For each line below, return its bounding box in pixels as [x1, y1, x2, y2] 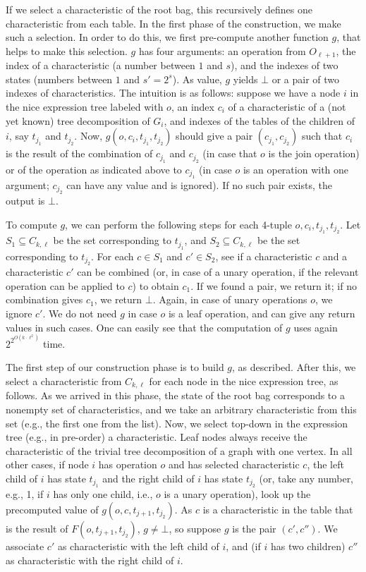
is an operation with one [243, 162, 349, 176]
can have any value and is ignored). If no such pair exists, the [66, 178, 332, 193]
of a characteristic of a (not [228, 99, 346, 114]
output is [6, 193, 45, 208]
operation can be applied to [6, 278, 125, 293]
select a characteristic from [6, 373, 122, 388]
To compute [6, 217, 57, 232]
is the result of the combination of [6, 146, 153, 161]
